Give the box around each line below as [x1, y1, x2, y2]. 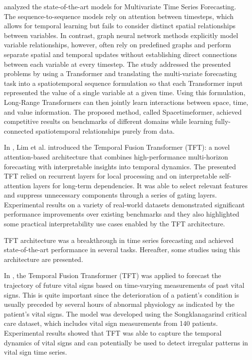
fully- [215, 116, 231, 126]
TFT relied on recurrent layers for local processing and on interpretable [4, 171, 217, 181]
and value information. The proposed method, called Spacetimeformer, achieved [4, 106, 242, 117]
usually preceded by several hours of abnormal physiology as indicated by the [4, 299, 234, 309]
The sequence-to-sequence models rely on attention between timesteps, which [4, 11, 234, 21]
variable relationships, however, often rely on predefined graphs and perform [4, 40, 231, 50]
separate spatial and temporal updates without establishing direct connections [4, 49, 237, 59]
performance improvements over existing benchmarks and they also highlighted [4, 209, 239, 219]
